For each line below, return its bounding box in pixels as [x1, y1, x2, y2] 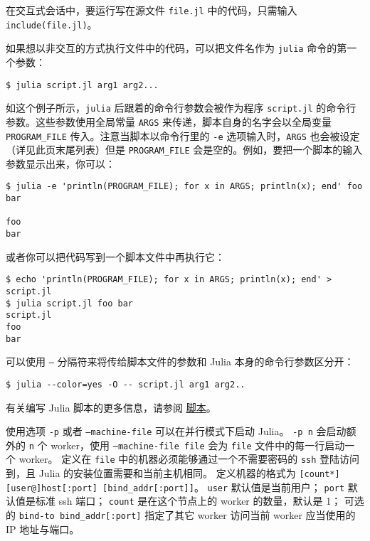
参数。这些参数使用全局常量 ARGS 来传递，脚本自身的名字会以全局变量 [6, 114, 332, 129]
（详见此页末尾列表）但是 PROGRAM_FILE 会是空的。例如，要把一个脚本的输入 [6, 142, 363, 157]
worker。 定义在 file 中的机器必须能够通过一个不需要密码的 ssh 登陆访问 [18, 451, 360, 466]
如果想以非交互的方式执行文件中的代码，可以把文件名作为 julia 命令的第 [6, 41, 347, 55]
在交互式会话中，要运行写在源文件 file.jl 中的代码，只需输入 [6, 3, 297, 17]
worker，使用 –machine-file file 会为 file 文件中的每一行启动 [51, 437, 345, 452]
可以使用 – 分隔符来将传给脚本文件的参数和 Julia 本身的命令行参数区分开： [6, 354, 354, 369]
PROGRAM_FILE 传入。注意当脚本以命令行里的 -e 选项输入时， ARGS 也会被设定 [6, 128, 360, 143]
